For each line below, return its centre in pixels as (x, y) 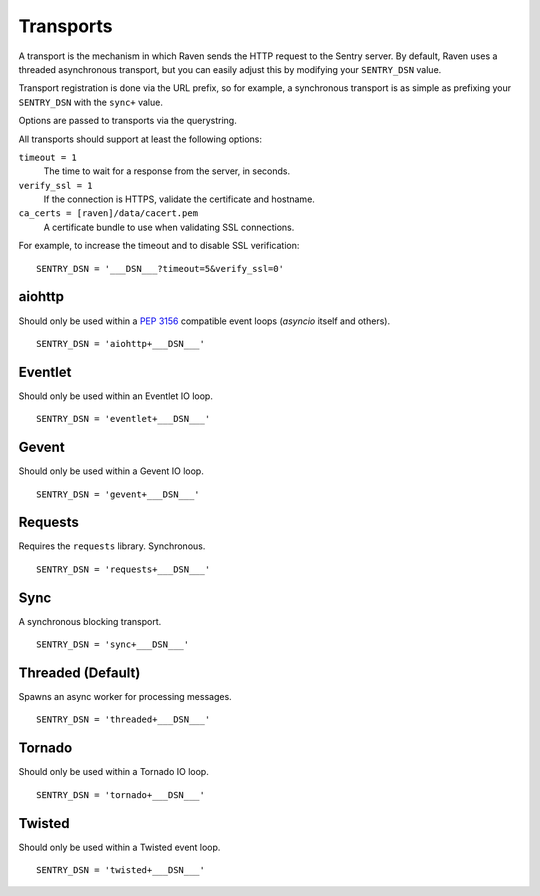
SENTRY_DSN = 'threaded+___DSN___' (123, 719)
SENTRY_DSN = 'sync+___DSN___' (113, 644)
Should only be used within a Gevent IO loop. (111, 471)
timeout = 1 (47, 157)
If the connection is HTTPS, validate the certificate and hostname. (179, 199)
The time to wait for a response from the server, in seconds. (166, 171)
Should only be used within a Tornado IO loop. (113, 772)
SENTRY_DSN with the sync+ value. (91, 102)
